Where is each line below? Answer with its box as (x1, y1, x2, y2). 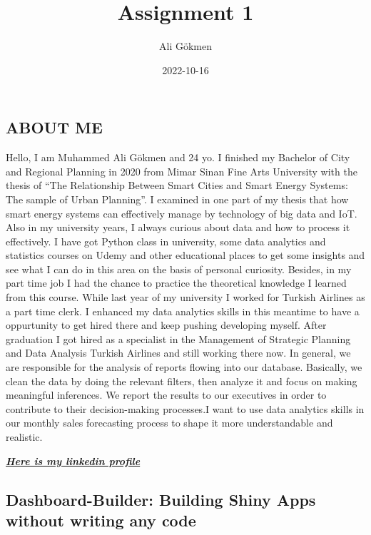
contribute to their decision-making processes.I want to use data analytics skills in (6, 401, 365, 416)
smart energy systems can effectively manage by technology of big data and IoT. (6, 205, 357, 220)
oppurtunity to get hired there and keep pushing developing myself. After (6, 317, 327, 332)
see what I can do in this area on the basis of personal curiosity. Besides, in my (6, 261, 352, 276)
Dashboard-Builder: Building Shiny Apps (6, 488, 316, 510)
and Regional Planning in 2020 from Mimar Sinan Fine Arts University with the (6, 163, 357, 178)
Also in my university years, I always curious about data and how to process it (6, 220, 350, 235)
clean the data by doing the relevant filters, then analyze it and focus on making (6, 373, 357, 388)
